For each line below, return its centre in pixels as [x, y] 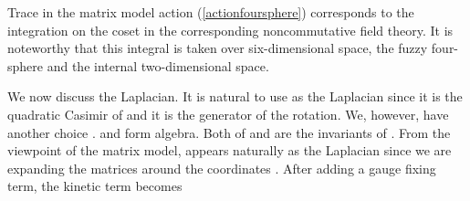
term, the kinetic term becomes [95, 186]
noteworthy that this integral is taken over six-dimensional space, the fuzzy [218, 48]
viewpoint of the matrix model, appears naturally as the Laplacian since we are [230, 150]
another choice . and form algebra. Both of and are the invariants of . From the [229, 132]
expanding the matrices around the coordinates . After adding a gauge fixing [222, 168]
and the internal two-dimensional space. [158, 65]
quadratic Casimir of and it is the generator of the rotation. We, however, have [228, 114]
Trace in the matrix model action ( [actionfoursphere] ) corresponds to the [211, 12]
